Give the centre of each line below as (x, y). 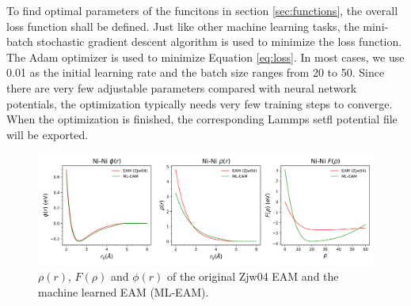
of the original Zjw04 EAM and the (253, 276)
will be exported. (48, 134)
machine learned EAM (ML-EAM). (124, 291)
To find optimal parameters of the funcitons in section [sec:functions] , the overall (202, 10)
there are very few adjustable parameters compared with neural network (182, 87)
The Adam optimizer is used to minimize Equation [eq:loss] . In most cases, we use (205, 57)
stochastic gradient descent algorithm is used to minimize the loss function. (219, 42)
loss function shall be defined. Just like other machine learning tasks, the (183, 26)
